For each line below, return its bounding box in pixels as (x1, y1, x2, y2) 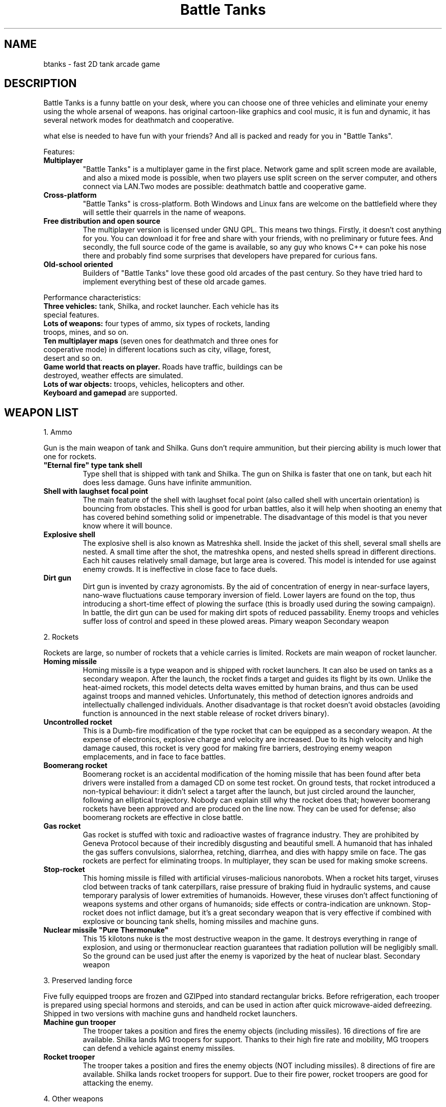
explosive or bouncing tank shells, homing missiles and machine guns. (82, 917, 319, 926)
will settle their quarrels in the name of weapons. (82, 208, 246, 217)
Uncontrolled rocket (43, 718, 113, 727)
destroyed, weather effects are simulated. (43, 371, 183, 380)
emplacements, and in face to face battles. (82, 752, 226, 761)
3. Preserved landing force (43, 976, 132, 985)
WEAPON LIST (4, 406, 79, 419)
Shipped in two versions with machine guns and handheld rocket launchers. (43, 1009, 298, 1018)
